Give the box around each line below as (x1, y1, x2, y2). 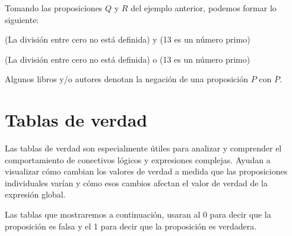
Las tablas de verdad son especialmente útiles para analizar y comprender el (5, 142, 282, 154)
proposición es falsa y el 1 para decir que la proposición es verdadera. (5, 219, 257, 232)
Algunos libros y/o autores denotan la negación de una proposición (5, 73, 248, 85)
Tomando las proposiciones (5, 2, 103, 14)
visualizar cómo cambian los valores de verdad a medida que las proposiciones (5, 165, 288, 177)
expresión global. (5, 188, 66, 201)
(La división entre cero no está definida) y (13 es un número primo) (5, 33, 250, 46)
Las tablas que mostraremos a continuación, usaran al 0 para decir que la (5, 208, 271, 221)
